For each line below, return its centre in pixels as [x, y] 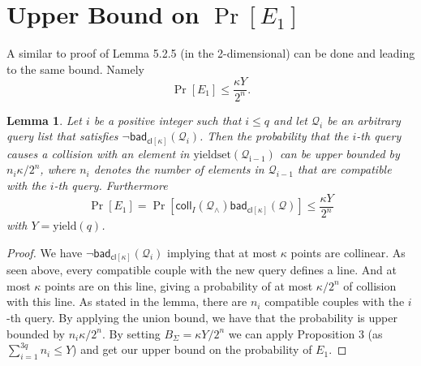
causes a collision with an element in [98, 153]
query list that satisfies [62, 136]
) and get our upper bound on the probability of [192, 349]
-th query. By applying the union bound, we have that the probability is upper [202, 317]
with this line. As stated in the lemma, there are [127, 301]
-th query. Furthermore [111, 185]
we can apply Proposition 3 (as [305, 333]
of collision [370, 285]
